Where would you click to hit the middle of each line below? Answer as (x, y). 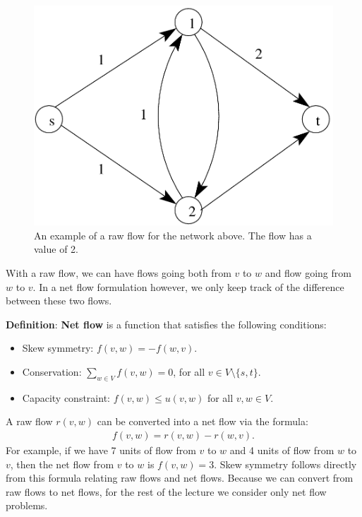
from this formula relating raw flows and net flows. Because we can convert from (180, 478)
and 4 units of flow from (282, 450)
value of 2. (56, 249)
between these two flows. (59, 301)
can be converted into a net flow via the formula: (203, 421)
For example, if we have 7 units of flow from (101, 450)
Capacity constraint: (66, 397)
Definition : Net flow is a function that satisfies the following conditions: (166, 324)
